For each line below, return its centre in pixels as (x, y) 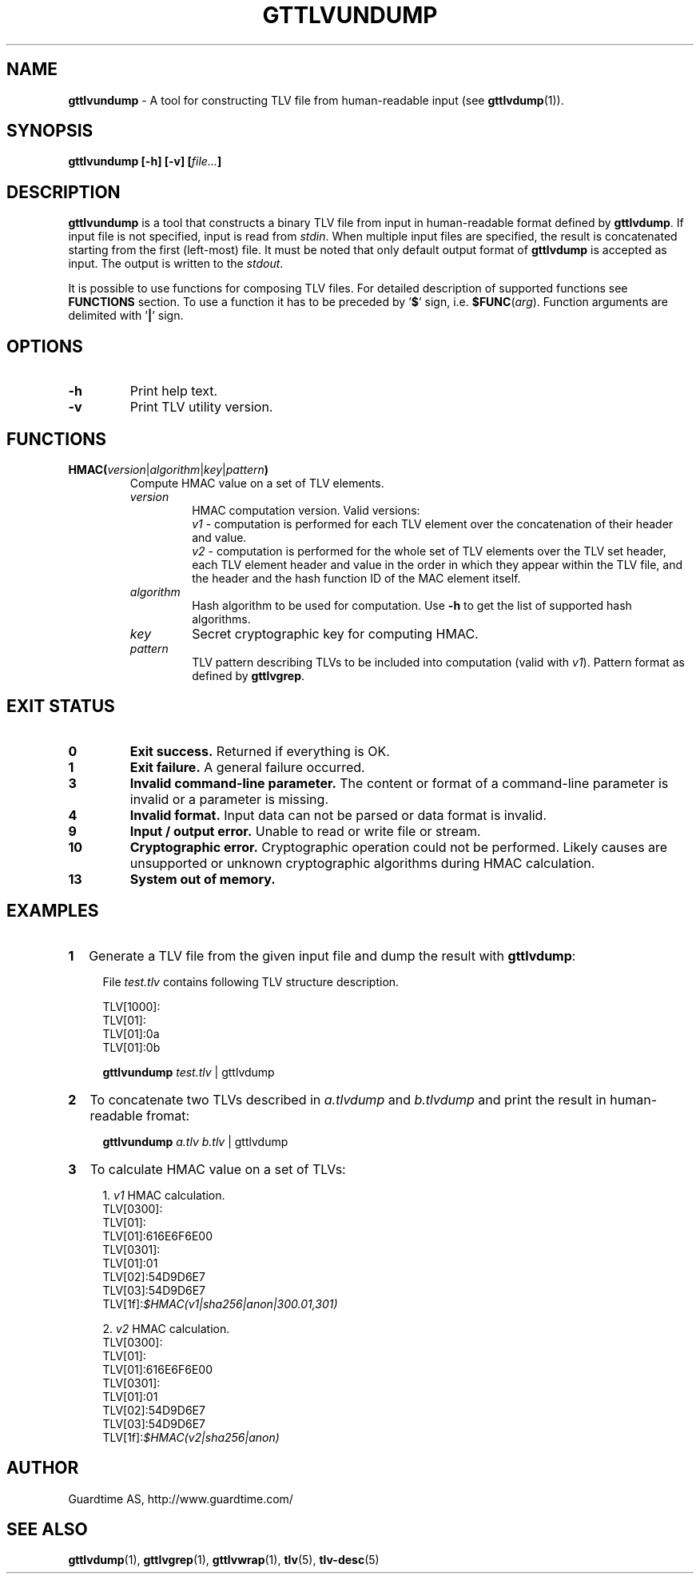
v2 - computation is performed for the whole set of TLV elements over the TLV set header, (429, 551)
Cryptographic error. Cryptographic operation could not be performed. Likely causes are (399, 847)
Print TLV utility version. (201, 407)
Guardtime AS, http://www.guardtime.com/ (181, 1498)
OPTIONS (45, 346)
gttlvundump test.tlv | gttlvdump (189, 1072)
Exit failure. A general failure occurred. (247, 767)
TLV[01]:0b (131, 1047)
